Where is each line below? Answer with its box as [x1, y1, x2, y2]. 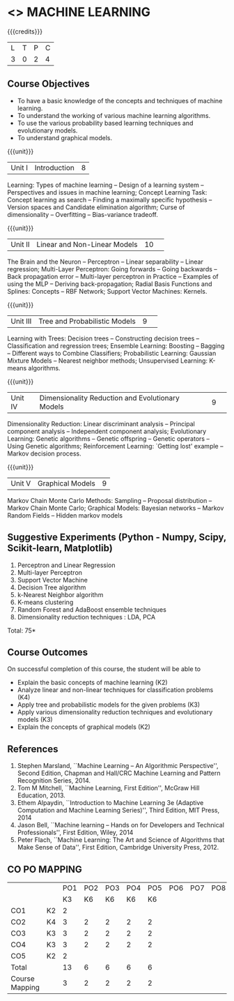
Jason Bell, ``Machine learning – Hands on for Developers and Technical [17, 821, 225, 829]
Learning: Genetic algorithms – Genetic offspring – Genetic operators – [7, 434, 210, 443]
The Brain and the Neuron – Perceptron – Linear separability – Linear [7, 257, 203, 266]
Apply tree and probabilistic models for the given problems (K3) [17, 700, 201, 709]
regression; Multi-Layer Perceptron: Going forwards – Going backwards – [7, 264, 217, 273]
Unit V [10, 479, 31, 488]
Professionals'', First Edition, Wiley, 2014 [17, 828, 134, 837]
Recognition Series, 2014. [17, 776, 91, 785]
